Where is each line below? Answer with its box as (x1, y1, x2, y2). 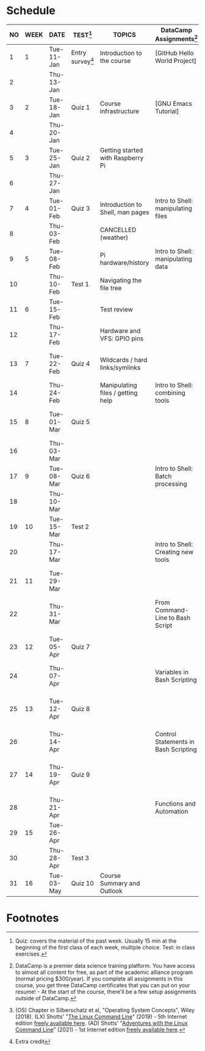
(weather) (99, 233, 129, 242)
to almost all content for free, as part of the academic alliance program (15, 968, 193, 976)
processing (155, 480, 187, 488)
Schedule (6, 4, 56, 18)
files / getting (99, 389, 138, 397)
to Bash (168, 613, 191, 622)
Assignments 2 (155, 33, 198, 43)
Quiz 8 (71, 705, 90, 713)
